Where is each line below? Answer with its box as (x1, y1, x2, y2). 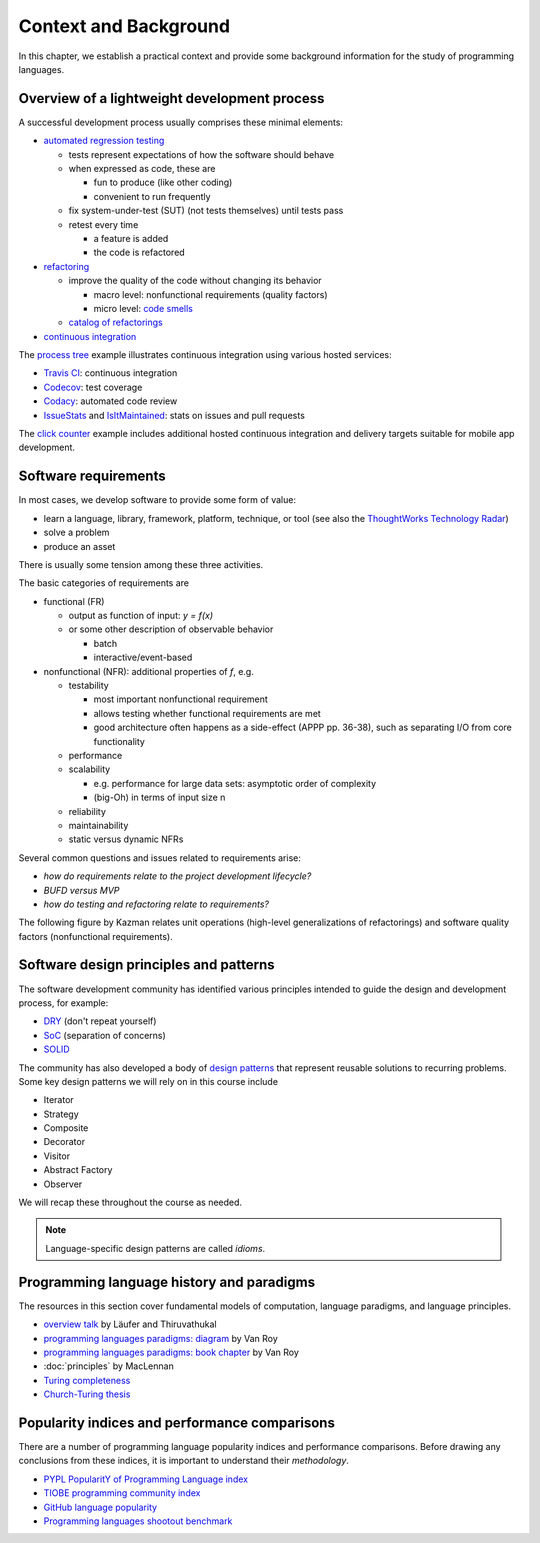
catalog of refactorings (68, 316, 164, 329)
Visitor (43, 1150, 70, 1162)
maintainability (68, 819, 129, 831)
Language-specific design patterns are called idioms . (45, 1242, 266, 1254)
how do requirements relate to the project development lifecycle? (43, 870, 312, 882)
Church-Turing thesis (43, 1388, 131, 1400)
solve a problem (43, 526, 110, 539)
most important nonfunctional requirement (93, 693, 269, 705)
